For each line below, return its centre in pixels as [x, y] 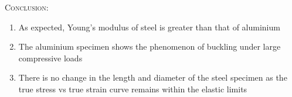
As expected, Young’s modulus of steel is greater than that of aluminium [149, 27]
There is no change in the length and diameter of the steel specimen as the [153, 77]
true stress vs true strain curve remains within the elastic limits [133, 89]
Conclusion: [27, 7]
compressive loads [50, 58]
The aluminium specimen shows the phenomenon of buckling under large [150, 46]
